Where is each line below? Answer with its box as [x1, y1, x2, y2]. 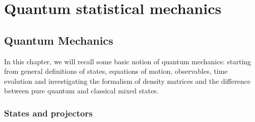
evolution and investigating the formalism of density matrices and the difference [4, 75, 250, 86]
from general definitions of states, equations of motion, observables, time [4, 66, 228, 76]
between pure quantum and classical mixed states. [4, 85, 159, 96]
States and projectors [4, 106, 93, 119]
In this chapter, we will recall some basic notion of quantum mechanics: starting [4, 56, 251, 66]
